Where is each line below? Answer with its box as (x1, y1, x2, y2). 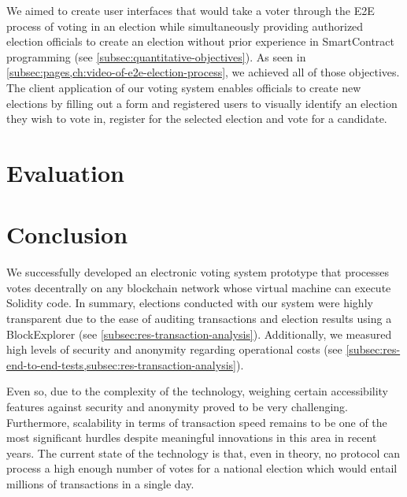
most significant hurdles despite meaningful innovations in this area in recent (6, 429, 377, 446)
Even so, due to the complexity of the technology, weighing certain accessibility (6, 383, 389, 399)
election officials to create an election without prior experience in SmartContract (6, 33, 395, 50)
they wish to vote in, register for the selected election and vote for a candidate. (6, 110, 387, 127)
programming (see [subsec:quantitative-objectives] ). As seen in (6, 48, 306, 65)
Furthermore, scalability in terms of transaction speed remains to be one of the (6, 414, 387, 430)
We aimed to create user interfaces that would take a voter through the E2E (6, 2, 375, 18)
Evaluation (6, 156, 124, 188)
